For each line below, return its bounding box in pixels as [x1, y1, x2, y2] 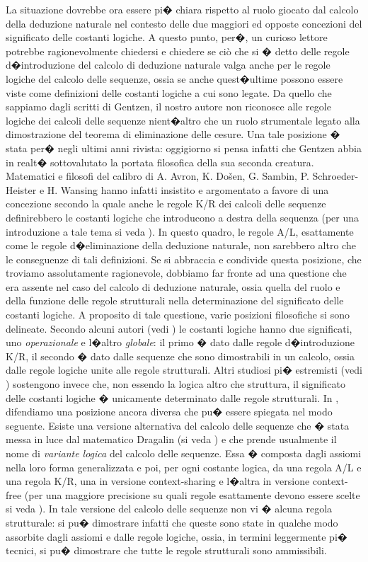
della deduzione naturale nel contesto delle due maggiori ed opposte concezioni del [6, 16, 362, 30]
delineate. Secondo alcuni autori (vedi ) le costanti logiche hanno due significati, [6, 321, 352, 336]
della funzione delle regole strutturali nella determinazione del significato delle [6, 293, 344, 308]
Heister [6, 182, 37, 197]
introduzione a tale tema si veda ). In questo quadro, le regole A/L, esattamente [6, 224, 354, 239]
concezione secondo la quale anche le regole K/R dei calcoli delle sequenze [6, 196, 326, 211]
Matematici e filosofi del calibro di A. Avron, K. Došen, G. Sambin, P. [6, 168, 309, 183]
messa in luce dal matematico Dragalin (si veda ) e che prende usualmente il [6, 432, 337, 447]
